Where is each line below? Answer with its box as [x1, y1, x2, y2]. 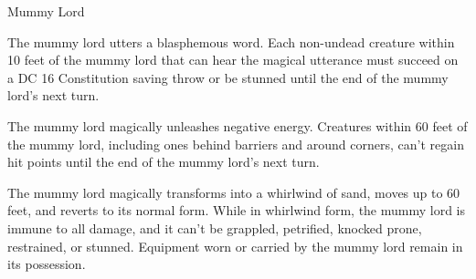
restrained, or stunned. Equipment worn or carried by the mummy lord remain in [7, 236, 463, 255]
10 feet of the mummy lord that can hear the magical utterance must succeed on [7, 50, 459, 69]
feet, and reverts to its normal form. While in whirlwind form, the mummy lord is [7, 201, 466, 220]
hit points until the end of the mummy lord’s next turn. [7, 152, 320, 171]
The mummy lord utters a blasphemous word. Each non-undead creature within [7, 32, 455, 51]
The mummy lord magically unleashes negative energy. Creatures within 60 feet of [7, 116, 468, 135]
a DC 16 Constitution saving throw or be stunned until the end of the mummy [7, 67, 449, 87]
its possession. [7, 254, 86, 274]
